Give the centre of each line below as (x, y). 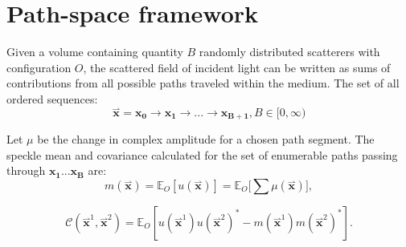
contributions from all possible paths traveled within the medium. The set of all (203, 83)
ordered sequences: (52, 98)
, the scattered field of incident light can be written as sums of (237, 67)
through (26, 170)
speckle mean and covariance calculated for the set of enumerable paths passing (202, 154)
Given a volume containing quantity (95, 52)
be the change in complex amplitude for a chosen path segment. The (206, 139)
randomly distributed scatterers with (289, 52)
